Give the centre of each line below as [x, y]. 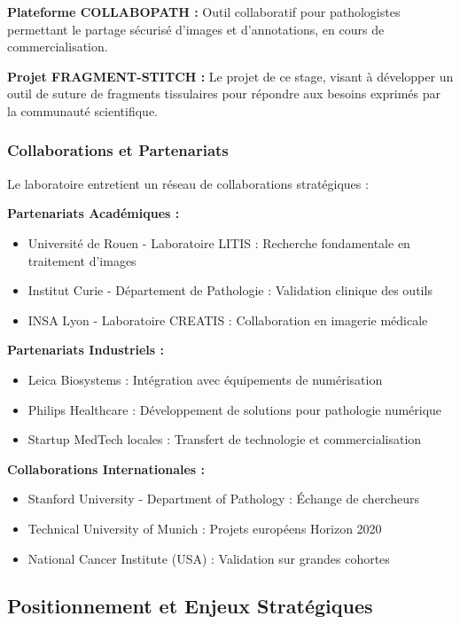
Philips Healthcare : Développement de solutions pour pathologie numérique [235, 409]
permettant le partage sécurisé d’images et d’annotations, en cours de [196, 29]
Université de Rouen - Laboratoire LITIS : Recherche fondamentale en [219, 242]
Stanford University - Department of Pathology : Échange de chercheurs [223, 499]
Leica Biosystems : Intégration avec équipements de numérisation [205, 379]
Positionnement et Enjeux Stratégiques [190, 606]
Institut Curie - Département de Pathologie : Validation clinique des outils [230, 290]
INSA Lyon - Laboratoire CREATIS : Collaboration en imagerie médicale [228, 320]
